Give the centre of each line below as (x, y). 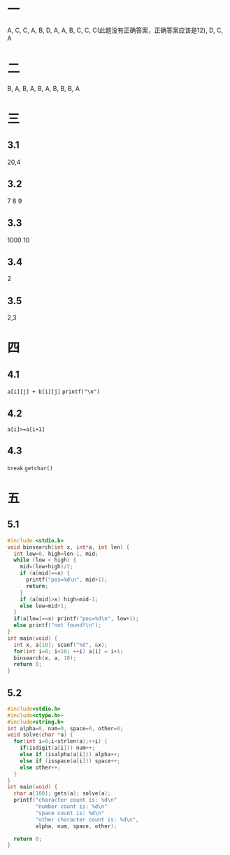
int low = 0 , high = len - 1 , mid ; (56, 554)
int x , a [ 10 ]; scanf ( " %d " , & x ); (61, 645)
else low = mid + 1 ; (44, 606)
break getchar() (30, 468)
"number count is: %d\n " (72, 807)
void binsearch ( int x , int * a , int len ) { (69, 547)
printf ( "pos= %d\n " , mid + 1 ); (67, 580)
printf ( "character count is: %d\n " (65, 800)
